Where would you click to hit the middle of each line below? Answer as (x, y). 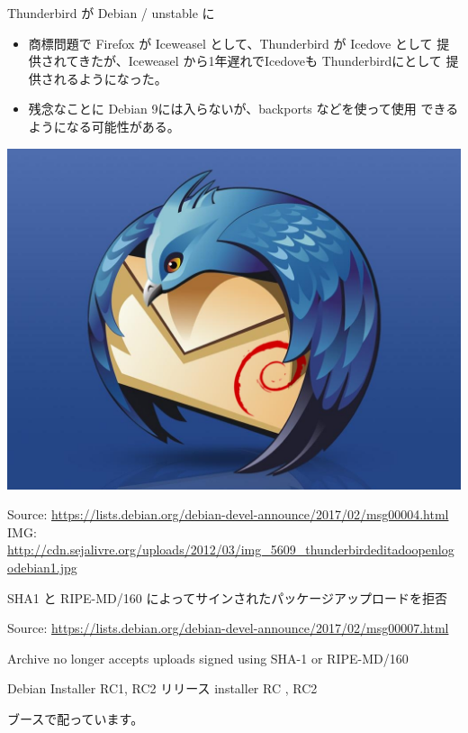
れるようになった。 (110, 78)
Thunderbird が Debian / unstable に (111, 13)
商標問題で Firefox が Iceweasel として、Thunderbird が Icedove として (230, 43)
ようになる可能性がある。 (104, 126)
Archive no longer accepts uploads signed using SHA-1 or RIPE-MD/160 (208, 658)
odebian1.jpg (42, 567)
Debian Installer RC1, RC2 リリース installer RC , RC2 (162, 688)
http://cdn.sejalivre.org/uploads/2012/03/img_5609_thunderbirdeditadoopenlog (231, 550)
